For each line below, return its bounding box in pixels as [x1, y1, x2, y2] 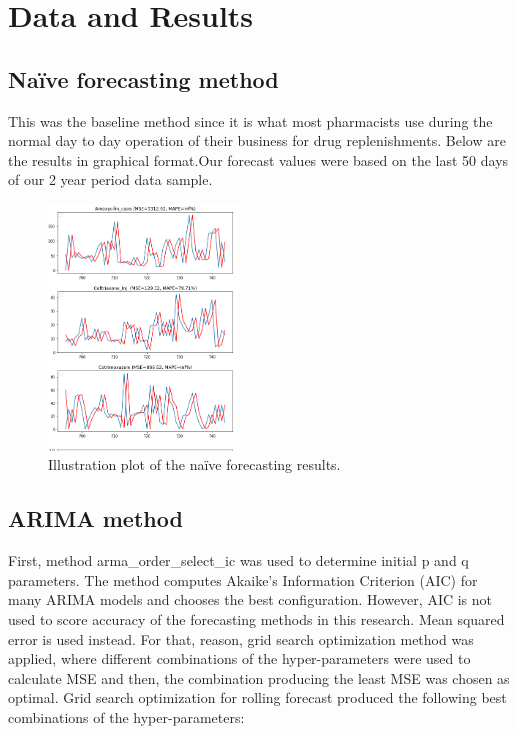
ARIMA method [8, 503, 183, 534]
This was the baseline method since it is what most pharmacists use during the [8, 110, 493, 131]
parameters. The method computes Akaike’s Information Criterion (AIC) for [8, 569, 478, 590]
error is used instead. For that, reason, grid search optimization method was [8, 628, 474, 649]
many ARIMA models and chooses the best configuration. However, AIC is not [8, 589, 493, 610]
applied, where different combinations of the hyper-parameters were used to [8, 648, 471, 669]
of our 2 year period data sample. [8, 169, 213, 190]
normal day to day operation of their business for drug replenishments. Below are [8, 130, 506, 151]
